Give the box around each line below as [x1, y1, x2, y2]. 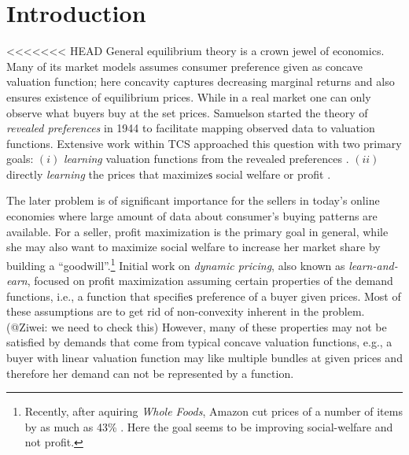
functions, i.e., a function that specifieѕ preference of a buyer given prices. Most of [6, 287, 401, 304]
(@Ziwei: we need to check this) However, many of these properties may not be [6, 318, 387, 335]
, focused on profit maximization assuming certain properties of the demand [27, 272, 393, 289]
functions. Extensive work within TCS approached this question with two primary [6, 135, 402, 151]
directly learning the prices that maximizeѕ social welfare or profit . [6, 165, 331, 182]
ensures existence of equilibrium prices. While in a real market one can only [6, 88, 371, 105]
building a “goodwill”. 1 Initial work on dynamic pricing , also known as [6, 254, 345, 273]
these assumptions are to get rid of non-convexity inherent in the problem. [6, 303, 365, 320]
